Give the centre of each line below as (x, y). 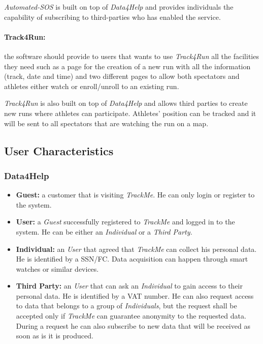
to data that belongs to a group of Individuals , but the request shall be (126, 306)
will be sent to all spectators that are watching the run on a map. (106, 123)
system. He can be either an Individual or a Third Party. (104, 231)
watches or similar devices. (57, 268)
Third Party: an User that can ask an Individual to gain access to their (129, 286)
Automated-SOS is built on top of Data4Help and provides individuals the (119, 7)
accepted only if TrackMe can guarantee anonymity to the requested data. (131, 316)
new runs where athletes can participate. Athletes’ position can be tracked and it (130, 113)
